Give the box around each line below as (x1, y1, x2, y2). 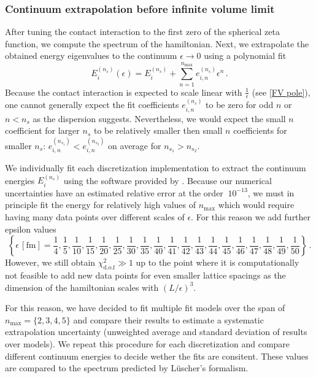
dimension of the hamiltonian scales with (5, 280, 159, 293)
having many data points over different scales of (5, 210, 185, 223)
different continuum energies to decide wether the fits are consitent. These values (5, 349, 309, 362)
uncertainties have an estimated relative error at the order (5, 186, 223, 199)
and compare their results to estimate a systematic (73, 313, 264, 326)
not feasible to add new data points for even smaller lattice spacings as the (5, 269, 286, 282)
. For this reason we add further (191, 210, 311, 223)
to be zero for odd (206, 98, 274, 111)
